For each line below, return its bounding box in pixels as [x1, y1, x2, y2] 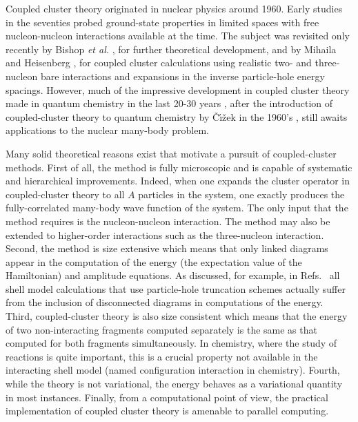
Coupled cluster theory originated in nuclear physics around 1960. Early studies [6, 1, 343, 15]
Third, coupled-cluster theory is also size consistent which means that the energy [6, 309, 348, 323]
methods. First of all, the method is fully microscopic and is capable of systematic [6, 160, 352, 174]
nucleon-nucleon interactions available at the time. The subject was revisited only [6, 28, 350, 43]
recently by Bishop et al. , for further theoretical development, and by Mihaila [6, 41, 337, 56]
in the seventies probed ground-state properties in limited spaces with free [6, 15, 319, 29]
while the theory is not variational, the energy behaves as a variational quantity [6, 376, 343, 391]
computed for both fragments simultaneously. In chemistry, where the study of [6, 336, 337, 350]
